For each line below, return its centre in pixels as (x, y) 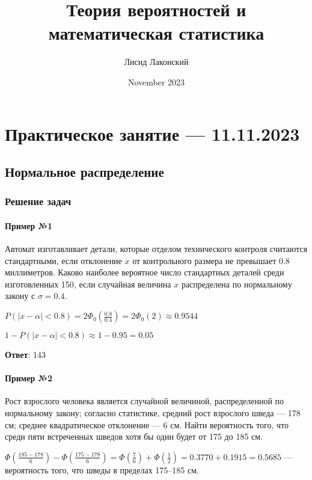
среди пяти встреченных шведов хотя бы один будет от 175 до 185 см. (134, 436)
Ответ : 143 (25, 355)
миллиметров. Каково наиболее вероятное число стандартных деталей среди (145, 272)
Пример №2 (29, 378)
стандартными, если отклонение (63, 260)
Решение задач (38, 201)
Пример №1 (29, 225)
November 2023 (156, 82)
